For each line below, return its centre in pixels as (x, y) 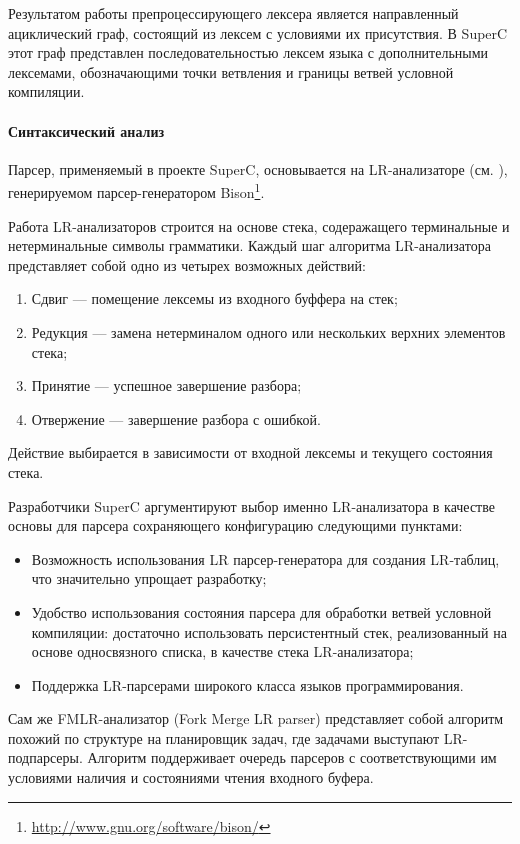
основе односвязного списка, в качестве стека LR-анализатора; (222, 651)
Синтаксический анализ (86, 130)
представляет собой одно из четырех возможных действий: (187, 264)
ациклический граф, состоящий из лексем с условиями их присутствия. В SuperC (258, 32)
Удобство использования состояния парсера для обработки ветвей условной (261, 611)
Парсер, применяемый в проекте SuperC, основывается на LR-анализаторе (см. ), (258, 168)
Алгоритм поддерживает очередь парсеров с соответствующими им (292, 757)
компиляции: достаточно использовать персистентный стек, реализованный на (269, 631)
